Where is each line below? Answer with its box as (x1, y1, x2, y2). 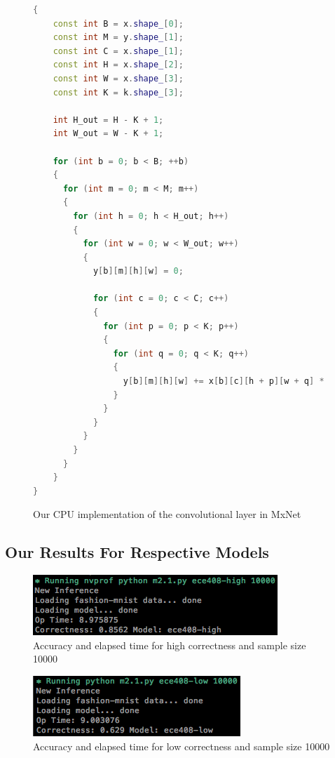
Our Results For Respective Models (5, 541, 269, 563)
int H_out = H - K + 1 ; (53, 114, 164, 125)
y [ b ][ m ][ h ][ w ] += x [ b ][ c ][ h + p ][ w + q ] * (123, 376, 324, 387)
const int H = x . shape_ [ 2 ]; (53, 60, 184, 70)
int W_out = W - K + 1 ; (53, 128, 164, 139)
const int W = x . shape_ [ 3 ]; (53, 73, 184, 84)
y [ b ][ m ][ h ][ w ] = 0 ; (93, 266, 184, 277)
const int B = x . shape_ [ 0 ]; (53, 18, 184, 29)
